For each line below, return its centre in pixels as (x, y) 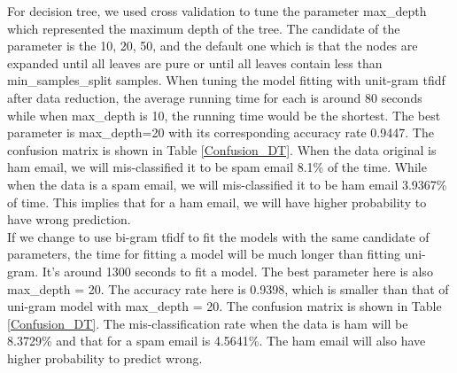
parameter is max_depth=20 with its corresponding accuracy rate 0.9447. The (221, 132)
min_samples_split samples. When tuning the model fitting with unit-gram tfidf (226, 80)
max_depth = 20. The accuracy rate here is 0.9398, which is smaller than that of (228, 288)
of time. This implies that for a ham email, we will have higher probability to (217, 202)
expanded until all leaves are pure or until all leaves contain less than (195, 62)
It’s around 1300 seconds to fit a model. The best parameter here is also (237, 271)
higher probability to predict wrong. (105, 357)
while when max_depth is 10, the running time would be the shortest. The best (224, 115)
